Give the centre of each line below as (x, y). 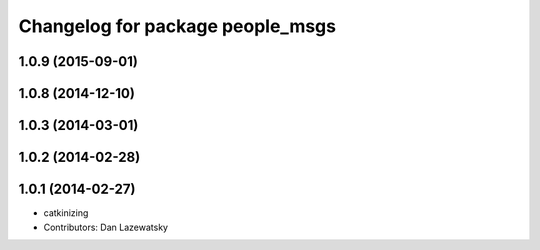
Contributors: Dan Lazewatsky (106, 227)
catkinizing (66, 213)
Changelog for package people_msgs (177, 26)
